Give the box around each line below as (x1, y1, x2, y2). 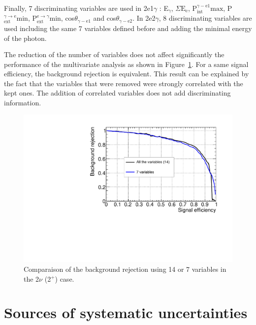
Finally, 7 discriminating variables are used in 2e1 (4, 3, 154, 13)
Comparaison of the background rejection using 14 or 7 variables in (24, 263, 226, 274)
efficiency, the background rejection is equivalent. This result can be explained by (4, 68, 249, 79)
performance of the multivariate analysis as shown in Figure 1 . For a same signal (4, 59, 249, 69)
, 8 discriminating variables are (159, 13, 252, 23)
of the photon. (4, 32, 47, 43)
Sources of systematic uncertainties (4, 302, 248, 323)
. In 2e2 (132, 13, 156, 23)
